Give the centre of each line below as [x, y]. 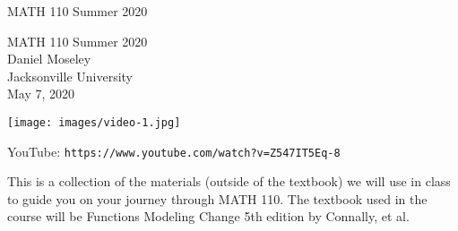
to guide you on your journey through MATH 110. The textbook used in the [217, 198]
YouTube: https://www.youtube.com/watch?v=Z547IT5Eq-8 [174, 151]
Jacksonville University [70, 76]
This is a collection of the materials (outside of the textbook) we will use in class [229, 181]
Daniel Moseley [49, 59]
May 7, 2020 [41, 94]
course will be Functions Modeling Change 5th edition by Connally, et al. [208, 216]
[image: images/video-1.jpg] [94, 122]
